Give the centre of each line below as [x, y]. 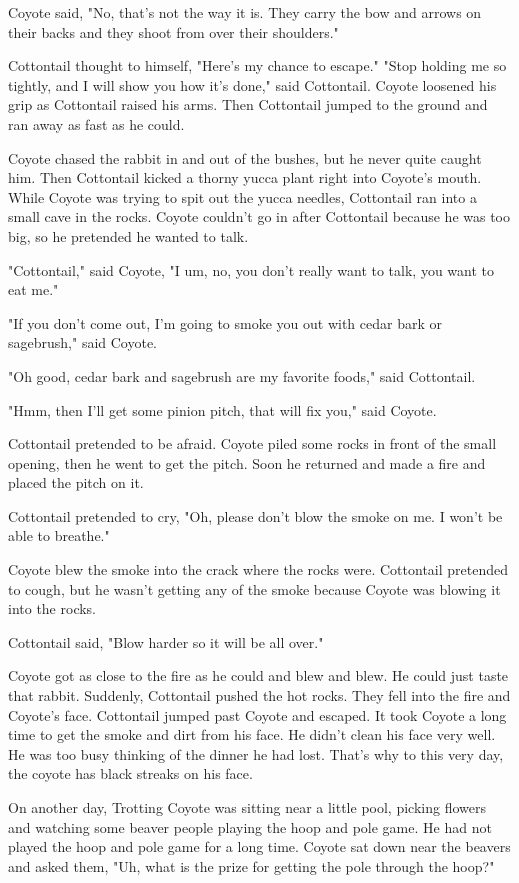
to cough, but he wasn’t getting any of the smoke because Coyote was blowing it [254, 588]
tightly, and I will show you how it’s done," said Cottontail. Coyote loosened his [252, 84]
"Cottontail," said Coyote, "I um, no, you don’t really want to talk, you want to [251, 269]
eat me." [33, 289]
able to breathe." [59, 535]
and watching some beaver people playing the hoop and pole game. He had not [250, 826]
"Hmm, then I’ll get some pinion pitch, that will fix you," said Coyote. [222, 409]
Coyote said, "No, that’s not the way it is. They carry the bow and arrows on [245, 12]
